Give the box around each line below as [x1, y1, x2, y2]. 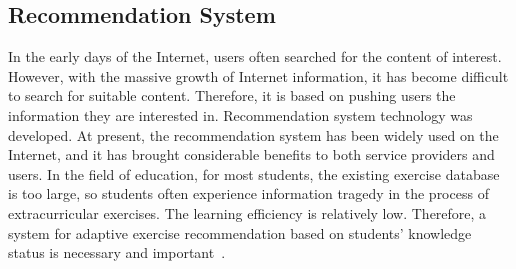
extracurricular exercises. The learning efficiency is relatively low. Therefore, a [8, 202, 487, 223]
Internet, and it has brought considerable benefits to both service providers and [8, 144, 495, 165]
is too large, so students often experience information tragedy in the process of [8, 183, 489, 204]
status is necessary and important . [8, 242, 226, 263]
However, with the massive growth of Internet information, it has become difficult [8, 65, 509, 86]
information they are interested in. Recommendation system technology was [8, 104, 473, 125]
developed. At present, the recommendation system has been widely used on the [8, 124, 499, 145]
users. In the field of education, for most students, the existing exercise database [8, 163, 500, 184]
